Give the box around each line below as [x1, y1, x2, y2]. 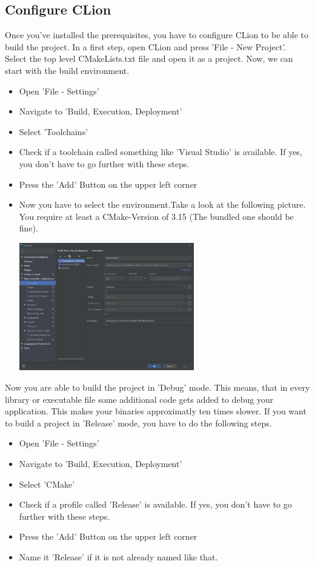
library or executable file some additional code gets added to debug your [5, 393, 274, 405]
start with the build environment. [5, 64, 130, 76]
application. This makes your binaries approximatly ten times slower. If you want [5, 405, 307, 417]
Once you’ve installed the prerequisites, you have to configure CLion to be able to [5, 28, 309, 41]
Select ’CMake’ [19, 477, 75, 490]
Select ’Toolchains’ [19, 125, 88, 138]
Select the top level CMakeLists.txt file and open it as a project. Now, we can [5, 52, 293, 65]
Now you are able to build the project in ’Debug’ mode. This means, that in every [5, 380, 310, 393]
